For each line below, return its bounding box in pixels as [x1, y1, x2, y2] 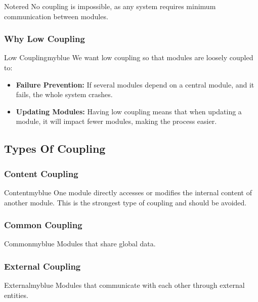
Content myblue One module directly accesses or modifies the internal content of [4, 187, 252, 197]
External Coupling [4, 260, 81, 272]
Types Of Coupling [4, 141, 106, 156]
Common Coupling [4, 219, 82, 231]
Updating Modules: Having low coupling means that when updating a [16, 106, 242, 116]
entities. [4, 289, 28, 300]
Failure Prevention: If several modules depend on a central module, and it [16, 79, 254, 90]
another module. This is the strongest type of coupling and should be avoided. [4, 197, 247, 207]
